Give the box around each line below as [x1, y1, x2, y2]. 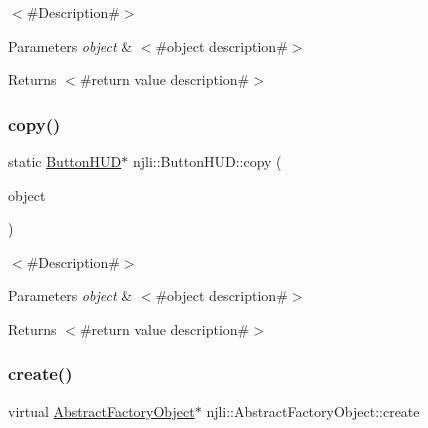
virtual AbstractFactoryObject [8, 400, 195, 421]
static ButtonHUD [8, 151, 122, 171]
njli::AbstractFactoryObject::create [206, 400, 420, 421]
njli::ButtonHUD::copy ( [132, 151, 282, 171]
